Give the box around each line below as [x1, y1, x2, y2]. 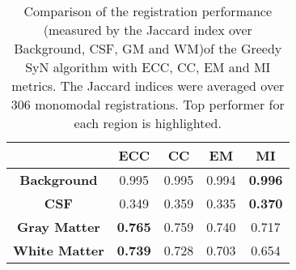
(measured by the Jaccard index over [43, 20, 252, 39]
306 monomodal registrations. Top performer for [11, 95, 285, 114]
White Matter [13, 241, 104, 259]
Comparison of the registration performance [23, 2, 273, 20]
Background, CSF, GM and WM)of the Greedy [14, 39, 282, 58]
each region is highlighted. [74, 114, 222, 132]
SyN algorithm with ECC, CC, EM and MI [25, 58, 271, 76]
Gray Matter [16, 217, 100, 236]
